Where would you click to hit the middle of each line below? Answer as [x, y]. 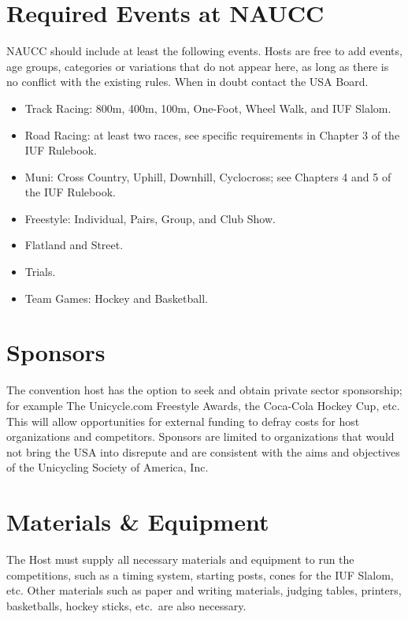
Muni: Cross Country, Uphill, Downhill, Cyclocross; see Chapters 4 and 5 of [208, 176]
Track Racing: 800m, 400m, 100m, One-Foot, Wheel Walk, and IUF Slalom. [208, 108]
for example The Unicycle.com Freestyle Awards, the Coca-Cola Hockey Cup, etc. [203, 405]
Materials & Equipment [138, 522]
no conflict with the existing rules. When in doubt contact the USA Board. [187, 82]
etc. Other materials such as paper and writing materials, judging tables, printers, [204, 590]
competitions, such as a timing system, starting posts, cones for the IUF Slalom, [200, 574]
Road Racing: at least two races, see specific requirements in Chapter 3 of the [212, 134]
